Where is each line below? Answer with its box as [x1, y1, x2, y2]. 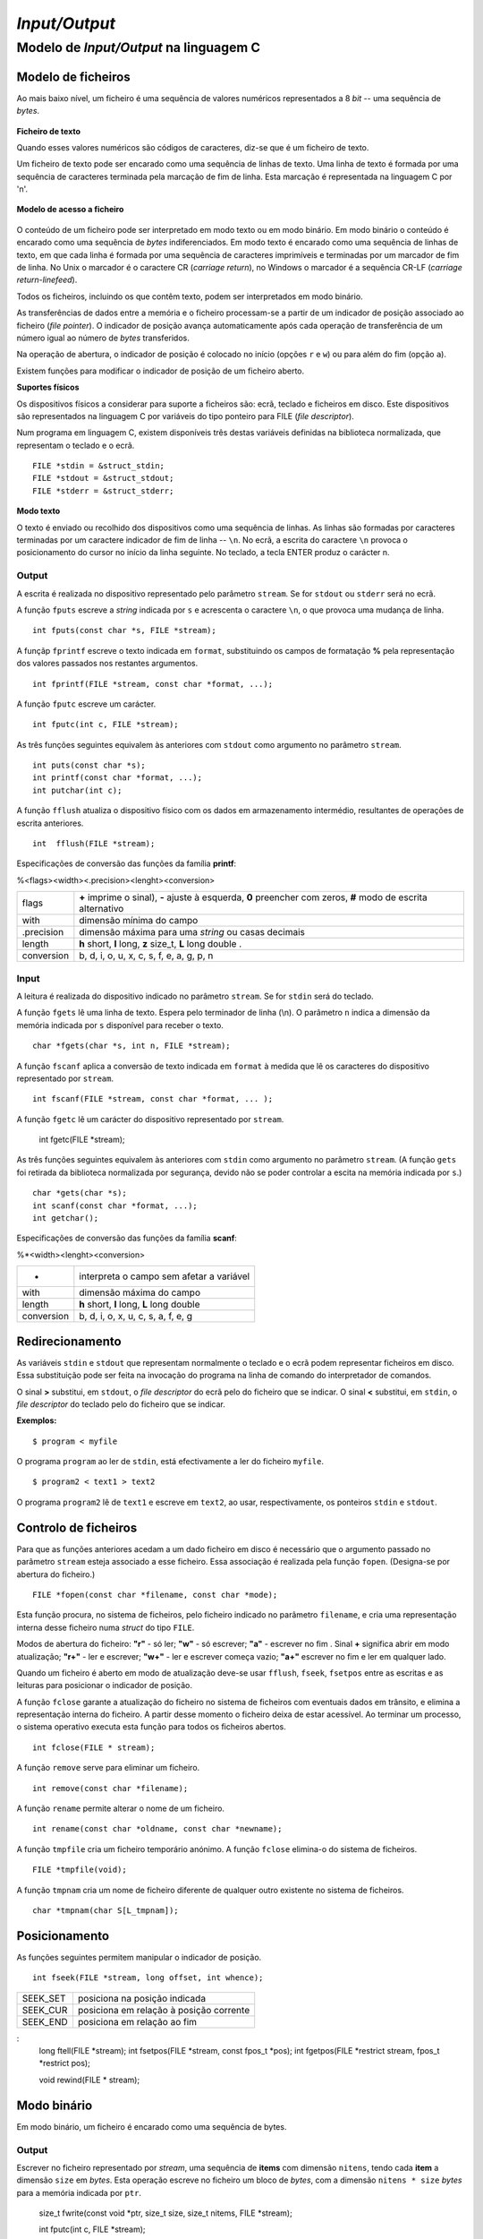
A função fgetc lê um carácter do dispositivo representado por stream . [16, 1113, 284, 1124]
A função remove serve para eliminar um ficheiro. [16, 1763, 200, 1773]
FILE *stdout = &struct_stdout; [32, 473, 174, 484]
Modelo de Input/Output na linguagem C [16, 39, 261, 56]
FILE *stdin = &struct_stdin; [32, 461, 165, 471]
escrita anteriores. [16, 818, 84, 828]
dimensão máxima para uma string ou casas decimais [79, 926, 306, 939]
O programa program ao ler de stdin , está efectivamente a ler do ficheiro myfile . [16, 1456, 324, 1467]
